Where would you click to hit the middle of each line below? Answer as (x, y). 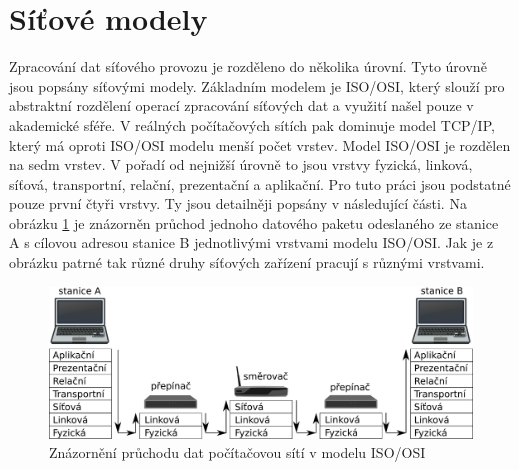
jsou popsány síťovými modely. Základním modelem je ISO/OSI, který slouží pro (257, 85)
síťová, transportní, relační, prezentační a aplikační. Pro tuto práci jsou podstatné (260, 183)
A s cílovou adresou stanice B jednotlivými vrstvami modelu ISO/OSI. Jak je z (251, 242)
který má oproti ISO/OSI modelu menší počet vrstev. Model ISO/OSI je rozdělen (260, 144)
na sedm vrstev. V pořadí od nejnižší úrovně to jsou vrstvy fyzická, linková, (241, 164)
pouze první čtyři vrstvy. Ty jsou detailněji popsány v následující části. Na (238, 203)
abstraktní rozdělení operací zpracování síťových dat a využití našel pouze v (241, 105)
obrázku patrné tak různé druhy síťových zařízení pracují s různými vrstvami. (247, 262)
